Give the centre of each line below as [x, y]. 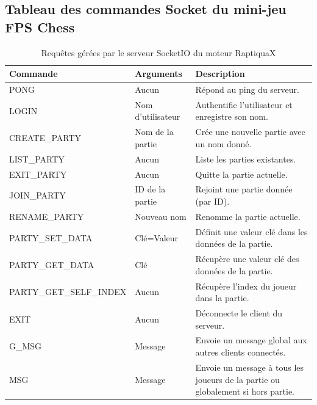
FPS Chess [40, 27]
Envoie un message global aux [251, 340]
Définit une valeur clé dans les [251, 231]
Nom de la [154, 132]
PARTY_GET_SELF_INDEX [68, 292]
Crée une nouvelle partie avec [250, 132]
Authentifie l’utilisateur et [244, 104]
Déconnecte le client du [239, 313]
